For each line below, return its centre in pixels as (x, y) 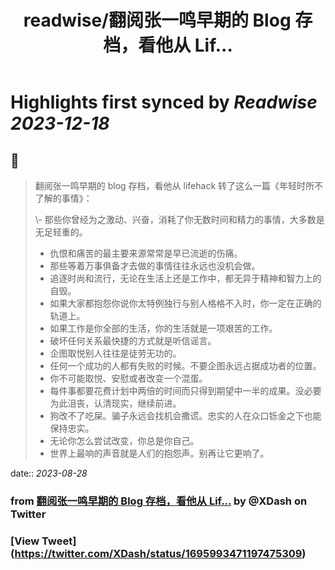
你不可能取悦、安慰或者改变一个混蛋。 (128, 378)
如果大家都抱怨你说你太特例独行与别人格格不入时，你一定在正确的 (185, 303)
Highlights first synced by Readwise (164, 102)
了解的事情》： (63, 198)
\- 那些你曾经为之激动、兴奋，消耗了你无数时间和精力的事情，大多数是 (179, 219)
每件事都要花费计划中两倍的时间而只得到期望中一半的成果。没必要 (185, 390)
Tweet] (59, 541)
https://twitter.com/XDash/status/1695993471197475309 (158, 553)
